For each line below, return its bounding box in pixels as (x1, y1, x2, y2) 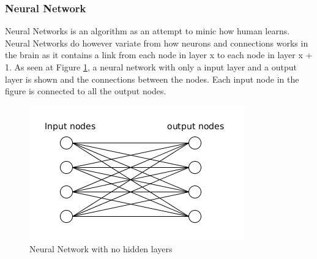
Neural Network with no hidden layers (29, 242, 173, 255)
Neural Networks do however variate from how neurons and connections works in (5, 36, 308, 49)
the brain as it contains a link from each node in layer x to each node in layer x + (5, 48, 313, 61)
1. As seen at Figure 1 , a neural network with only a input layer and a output (5, 61, 297, 73)
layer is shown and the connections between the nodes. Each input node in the (5, 72, 299, 85)
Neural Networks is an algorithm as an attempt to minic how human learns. (5, 24, 290, 37)
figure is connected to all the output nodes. (5, 84, 166, 97)
